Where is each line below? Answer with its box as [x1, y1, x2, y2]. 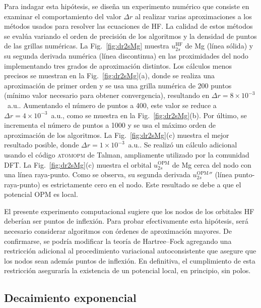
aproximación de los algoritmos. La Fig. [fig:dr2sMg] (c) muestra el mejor [4, 129, 229, 140]
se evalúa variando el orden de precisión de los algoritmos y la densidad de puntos [4, 30, 257, 41]
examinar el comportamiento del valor [4, 11, 121, 21]
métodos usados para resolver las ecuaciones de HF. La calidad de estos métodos [4, 21, 253, 31]
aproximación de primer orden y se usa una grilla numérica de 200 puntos [4, 80, 232, 90]
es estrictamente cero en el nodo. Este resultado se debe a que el [42, 179, 241, 189]
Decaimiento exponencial [4, 290, 137, 305]
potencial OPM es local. [4, 189, 78, 199]
